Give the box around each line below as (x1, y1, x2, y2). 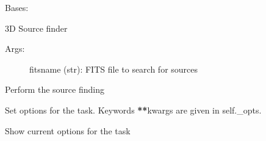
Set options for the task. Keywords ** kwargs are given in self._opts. (5, 103, 262, 116)
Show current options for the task (5, 124, 131, 137)
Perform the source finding (5, 83, 104, 96)
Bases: (5, 1, 29, 13)
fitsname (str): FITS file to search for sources (29, 62, 198, 75)
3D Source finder (5, 21, 68, 34)
